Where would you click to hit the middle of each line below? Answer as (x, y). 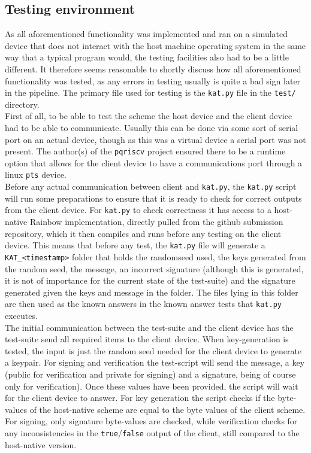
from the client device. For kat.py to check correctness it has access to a (138, 210)
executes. (21, 315)
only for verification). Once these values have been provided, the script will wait (152, 386)
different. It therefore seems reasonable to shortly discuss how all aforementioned (153, 69)
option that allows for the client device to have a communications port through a (154, 162)
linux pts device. (36, 174)
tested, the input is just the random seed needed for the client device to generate (153, 350)
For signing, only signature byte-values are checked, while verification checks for (151, 421)
